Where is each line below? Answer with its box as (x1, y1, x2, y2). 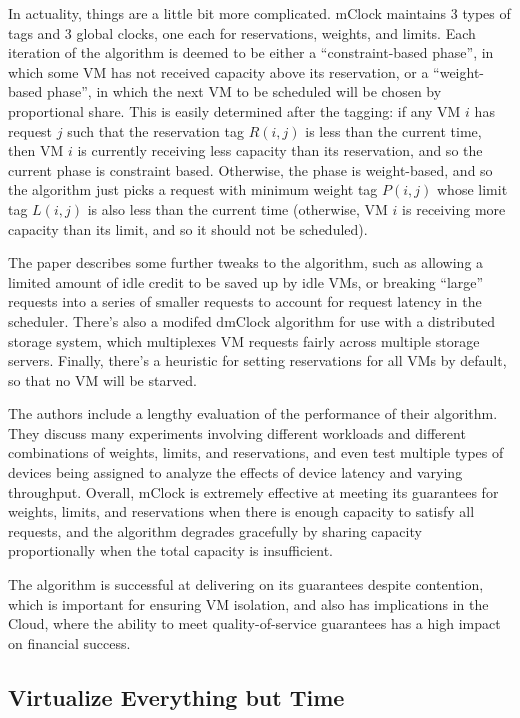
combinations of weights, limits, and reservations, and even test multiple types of (8, 442, 504, 463)
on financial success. (8, 632, 131, 653)
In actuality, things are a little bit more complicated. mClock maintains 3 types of (8, 3, 511, 23)
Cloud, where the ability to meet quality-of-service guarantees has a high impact (8, 613, 501, 634)
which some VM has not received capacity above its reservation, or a (8, 61, 429, 82)
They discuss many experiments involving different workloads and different (8, 422, 466, 443)
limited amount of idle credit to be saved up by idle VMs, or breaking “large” (8, 271, 484, 292)
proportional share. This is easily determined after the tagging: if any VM (8, 100, 461, 121)
